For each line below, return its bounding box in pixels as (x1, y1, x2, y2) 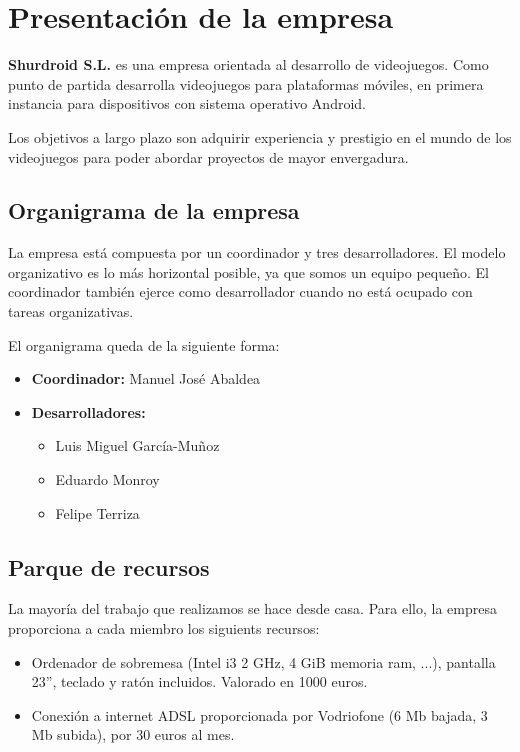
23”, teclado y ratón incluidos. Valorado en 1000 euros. (31, 671, 368, 692)
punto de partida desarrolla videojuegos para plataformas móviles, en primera (8, 73, 484, 94)
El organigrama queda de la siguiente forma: (8, 334, 280, 355)
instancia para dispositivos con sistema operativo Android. (8, 93, 366, 114)
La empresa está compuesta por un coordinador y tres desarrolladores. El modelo (8, 242, 506, 263)
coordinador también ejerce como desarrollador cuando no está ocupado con (8, 281, 473, 302)
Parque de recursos (8, 551, 210, 582)
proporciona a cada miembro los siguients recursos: (8, 618, 320, 639)
